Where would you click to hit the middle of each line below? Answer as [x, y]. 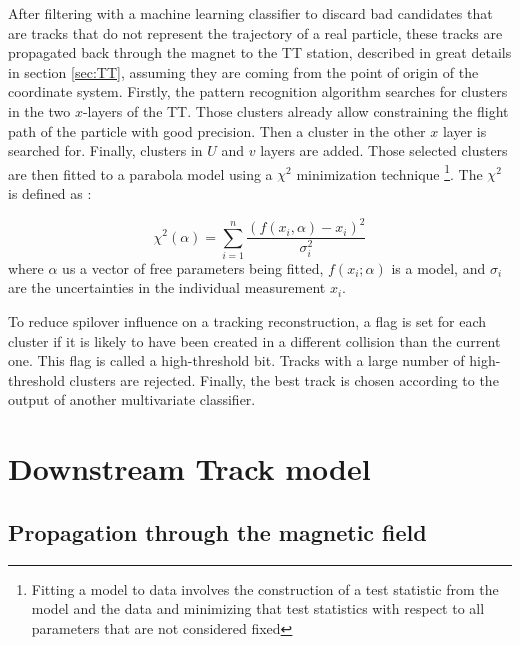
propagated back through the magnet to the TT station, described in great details [260, 52]
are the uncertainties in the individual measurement [167, 287]
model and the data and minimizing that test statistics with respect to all [258, 608]
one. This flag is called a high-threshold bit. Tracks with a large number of [236, 360]
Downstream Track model [189, 468]
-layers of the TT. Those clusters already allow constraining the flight [295, 110]
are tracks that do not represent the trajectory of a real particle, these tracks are [255, 32]
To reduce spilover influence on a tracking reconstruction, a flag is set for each [247, 321]
